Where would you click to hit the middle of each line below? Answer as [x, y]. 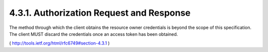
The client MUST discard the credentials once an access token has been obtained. [94, 34]
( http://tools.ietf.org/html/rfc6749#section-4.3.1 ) [60, 43]
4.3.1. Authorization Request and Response [100, 13]
